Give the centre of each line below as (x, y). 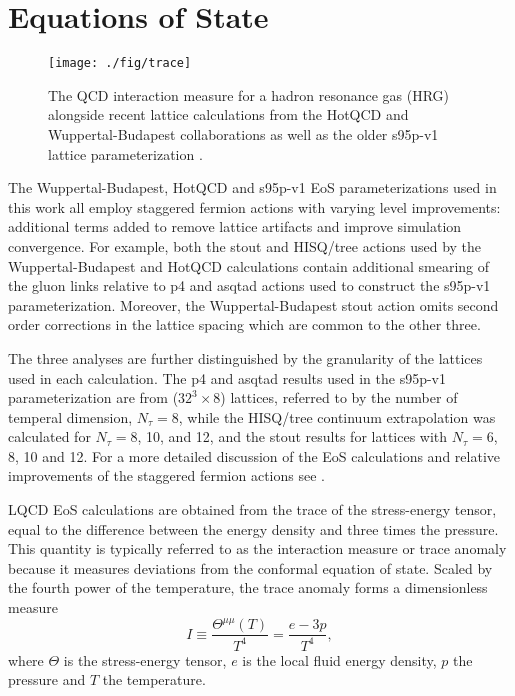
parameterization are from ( (93, 397)
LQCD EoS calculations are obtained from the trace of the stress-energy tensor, (252, 509)
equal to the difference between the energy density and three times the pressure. (253, 528)
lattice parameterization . (125, 153)
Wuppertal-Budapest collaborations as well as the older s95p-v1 (243, 133)
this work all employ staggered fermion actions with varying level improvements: (254, 206)
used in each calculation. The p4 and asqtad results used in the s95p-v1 (227, 377)
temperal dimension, (70, 416)
